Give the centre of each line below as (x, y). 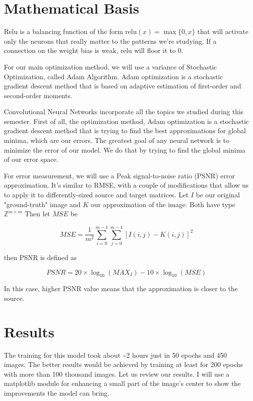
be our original (218, 195)
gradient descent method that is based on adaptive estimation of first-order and (123, 86)
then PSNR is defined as (40, 257)
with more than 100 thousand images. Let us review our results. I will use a (117, 374)
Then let (37, 214)
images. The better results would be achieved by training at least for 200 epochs (124, 364)
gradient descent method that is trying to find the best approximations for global (125, 131)
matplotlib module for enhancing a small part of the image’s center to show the (122, 383)
